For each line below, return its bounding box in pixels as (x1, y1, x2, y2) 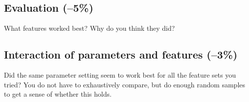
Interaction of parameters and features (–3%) (4, 47, 238, 62)
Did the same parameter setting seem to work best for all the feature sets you (4, 70, 236, 80)
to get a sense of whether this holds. (4, 89, 112, 99)
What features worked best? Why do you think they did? (4, 23, 175, 33)
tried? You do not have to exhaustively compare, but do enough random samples (4, 79, 246, 89)
